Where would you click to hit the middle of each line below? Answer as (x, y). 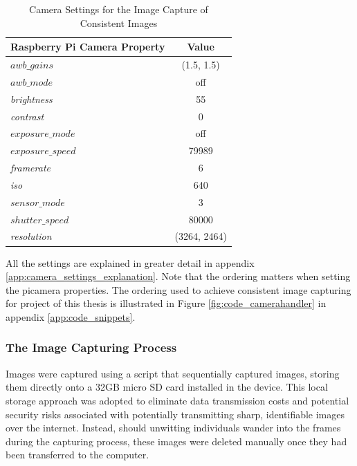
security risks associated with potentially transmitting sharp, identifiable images (175, 414)
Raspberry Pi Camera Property (88, 47)
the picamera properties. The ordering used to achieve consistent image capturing (178, 289)
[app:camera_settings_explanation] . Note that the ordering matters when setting (178, 276)
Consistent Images (119, 22)
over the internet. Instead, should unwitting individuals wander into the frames (173, 428)
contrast (27, 116)
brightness (31, 99)
